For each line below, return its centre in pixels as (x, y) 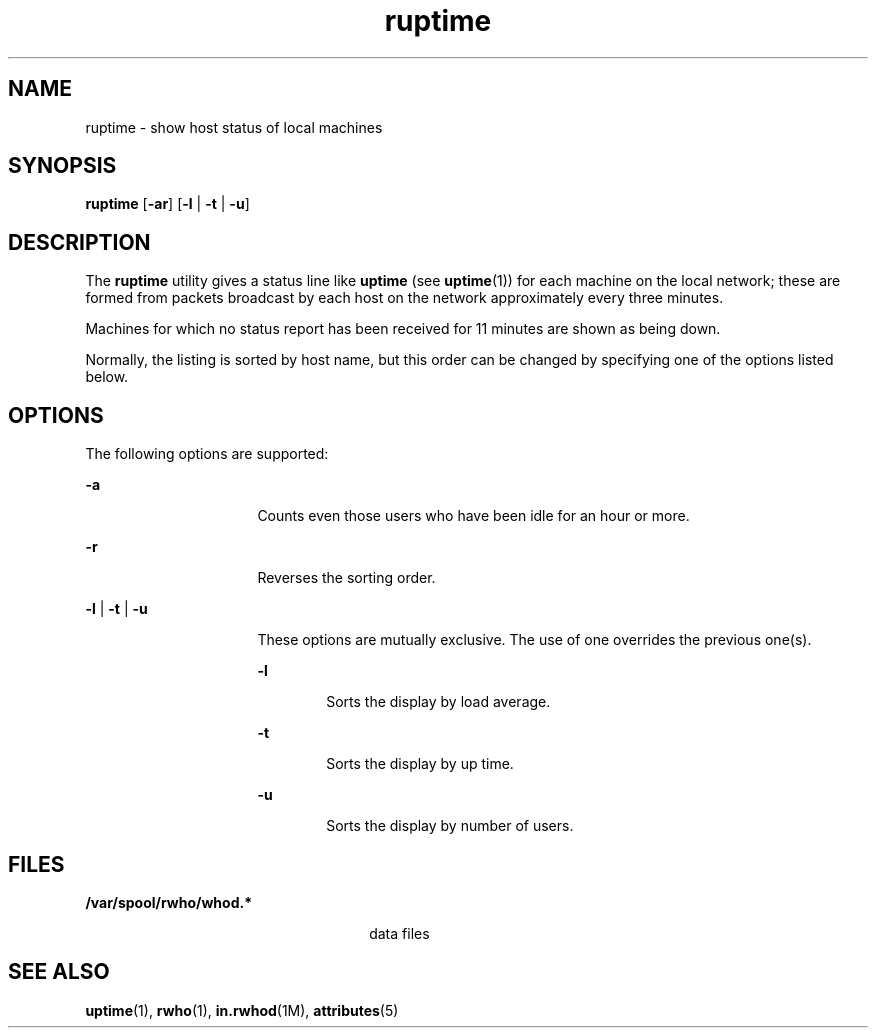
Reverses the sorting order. (346, 578)
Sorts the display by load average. (438, 702)
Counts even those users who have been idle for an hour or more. (473, 516)
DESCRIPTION (79, 242)
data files (399, 933)
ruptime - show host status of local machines (234, 127)
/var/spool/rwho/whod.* (168, 902)
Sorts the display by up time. (420, 764)
